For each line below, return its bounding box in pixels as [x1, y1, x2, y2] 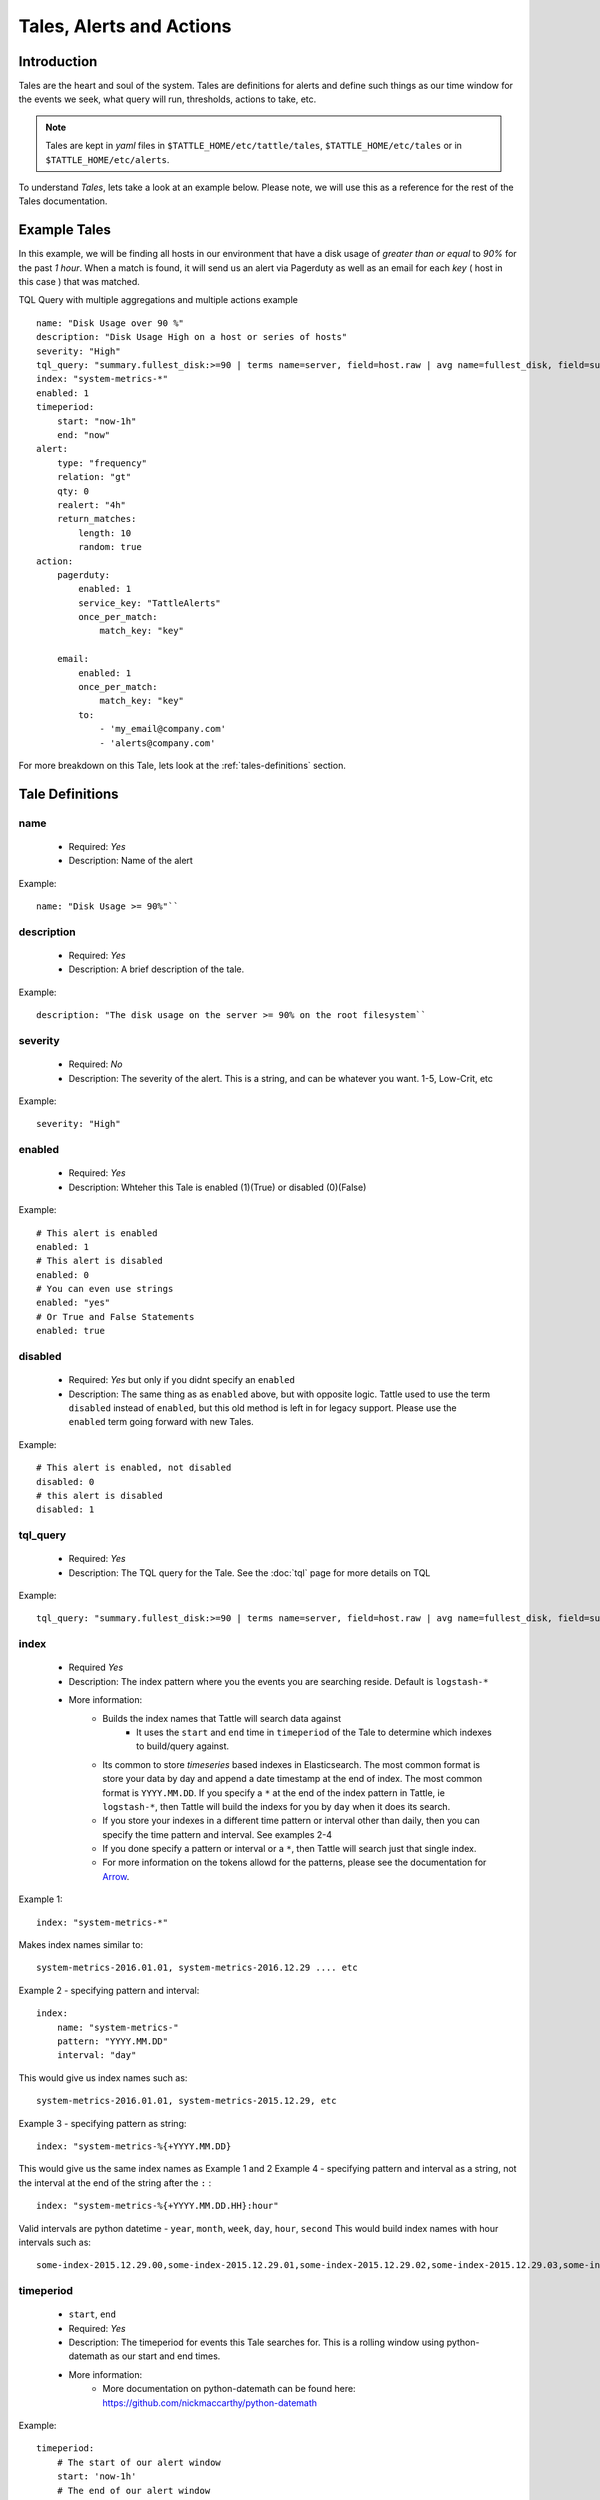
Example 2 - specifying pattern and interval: [18, 1984, 200, 1996]
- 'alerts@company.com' [99, 737, 216, 749]
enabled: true [36, 1325, 105, 1337]
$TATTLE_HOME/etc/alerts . [45, 153, 170, 165]
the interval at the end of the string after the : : [18, 2176, 212, 2189]
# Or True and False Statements [36, 1311, 195, 1322]
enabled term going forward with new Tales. [68, 1416, 254, 1428]
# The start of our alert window [56, 2456, 222, 2468]
